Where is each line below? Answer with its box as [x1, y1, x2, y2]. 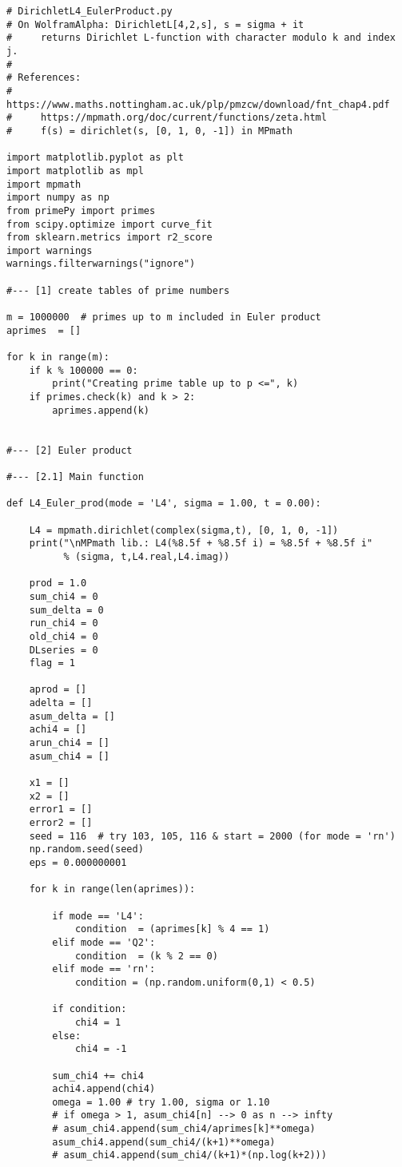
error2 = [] [29, 817, 93, 829]
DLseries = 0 [29, 644, 98, 656]
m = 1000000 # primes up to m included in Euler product [6, 312, 321, 324]
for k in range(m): [6, 351, 109, 363]
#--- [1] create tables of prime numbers [6, 284, 230, 296]
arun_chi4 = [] [29, 737, 109, 749]
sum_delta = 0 [29, 604, 104, 616]
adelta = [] [29, 697, 93, 709]
